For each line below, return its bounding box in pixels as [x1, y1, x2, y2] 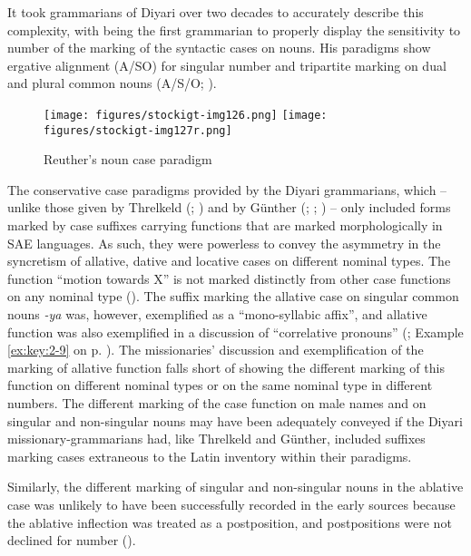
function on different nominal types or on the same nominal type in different [7, 376, 433, 395]
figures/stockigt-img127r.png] [44, 123, 232, 137]
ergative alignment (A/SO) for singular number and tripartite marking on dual [7, 55, 446, 74]
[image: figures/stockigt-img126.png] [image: [44, 108, 328, 122]
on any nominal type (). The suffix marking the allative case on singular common [7, 287, 459, 306]
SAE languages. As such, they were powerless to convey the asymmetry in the [7, 233, 441, 252]
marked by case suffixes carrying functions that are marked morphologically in [7, 216, 443, 235]
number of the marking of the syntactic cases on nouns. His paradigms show [7, 38, 431, 57]
